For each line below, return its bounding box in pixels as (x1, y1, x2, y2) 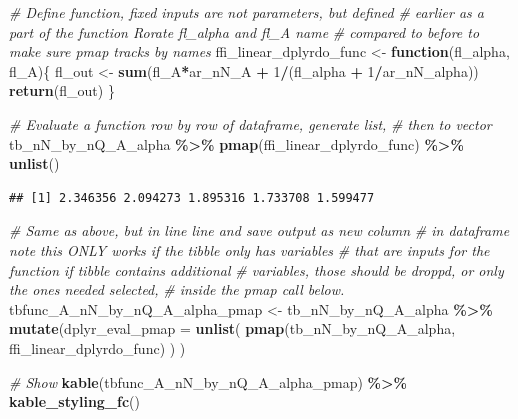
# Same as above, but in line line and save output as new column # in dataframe (9, 220, 510, 241)
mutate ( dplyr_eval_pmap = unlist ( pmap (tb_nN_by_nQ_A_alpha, (9, 318, 456, 339)
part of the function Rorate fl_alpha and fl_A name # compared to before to (9, 21, 480, 42)
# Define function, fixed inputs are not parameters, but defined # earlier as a (9, 2, 484, 22)
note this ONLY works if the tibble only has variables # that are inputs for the (9, 239, 490, 260)
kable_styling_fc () (9, 391, 141, 412)
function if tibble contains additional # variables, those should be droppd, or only (9, 259, 504, 280)
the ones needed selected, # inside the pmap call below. (9, 279, 345, 300)
